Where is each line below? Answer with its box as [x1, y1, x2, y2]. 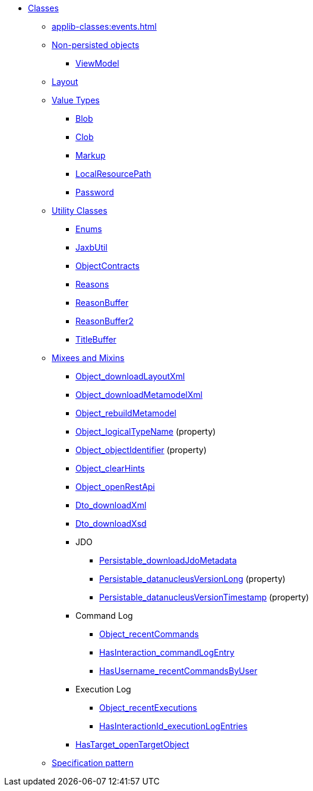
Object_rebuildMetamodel [75, 408, 176, 418]
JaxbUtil [75, 242, 108, 252]
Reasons [75, 279, 109, 289]
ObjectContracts [75, 261, 140, 271]
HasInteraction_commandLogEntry [99, 647, 235, 657]
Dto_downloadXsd [75, 518, 147, 529]
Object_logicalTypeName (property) [75, 426, 216, 436]
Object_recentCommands [99, 629, 199, 639]
